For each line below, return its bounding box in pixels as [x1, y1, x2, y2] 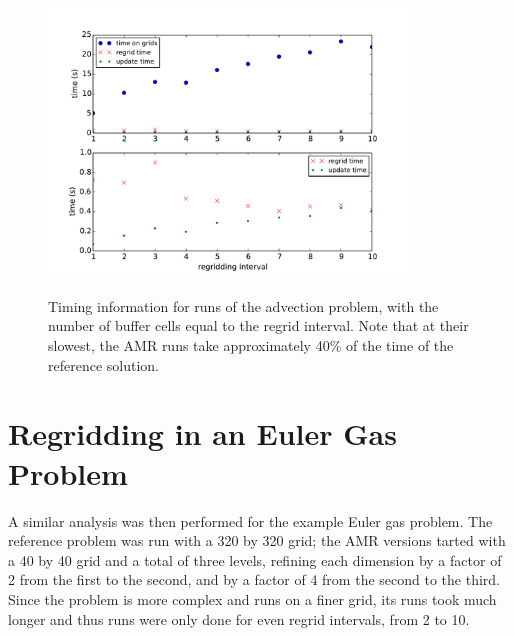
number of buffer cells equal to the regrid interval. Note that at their [48, 315, 469, 336]
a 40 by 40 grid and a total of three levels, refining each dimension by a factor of [8, 549, 502, 570]
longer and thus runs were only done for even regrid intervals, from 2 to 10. [8, 608, 470, 629]
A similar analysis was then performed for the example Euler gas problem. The [8, 510, 493, 531]
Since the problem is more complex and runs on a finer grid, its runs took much [8, 588, 497, 609]
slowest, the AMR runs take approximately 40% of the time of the [48, 335, 454, 356]
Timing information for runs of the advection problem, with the [48, 295, 439, 316]
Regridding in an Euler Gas [8, 413, 397, 454]
